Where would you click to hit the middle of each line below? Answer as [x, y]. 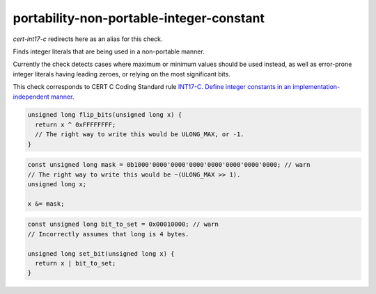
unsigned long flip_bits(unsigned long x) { [105, 115]
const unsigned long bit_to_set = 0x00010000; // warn [123, 224]
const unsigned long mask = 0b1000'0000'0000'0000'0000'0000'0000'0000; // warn [169, 165]
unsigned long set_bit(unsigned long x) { [101, 253]
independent [31, 97]
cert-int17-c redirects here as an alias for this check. [88, 39]
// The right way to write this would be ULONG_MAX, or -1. [140, 134]
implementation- [316, 87]
